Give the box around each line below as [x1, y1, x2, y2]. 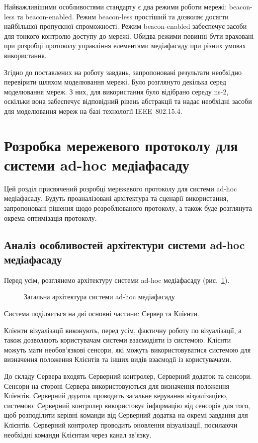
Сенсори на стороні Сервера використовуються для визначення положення [4, 380, 229, 391]
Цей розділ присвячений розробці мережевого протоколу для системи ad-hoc [4, 183, 237, 193]
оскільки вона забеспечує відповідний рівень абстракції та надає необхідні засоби [4, 96, 252, 106]
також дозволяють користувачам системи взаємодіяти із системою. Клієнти [4, 335, 231, 345]
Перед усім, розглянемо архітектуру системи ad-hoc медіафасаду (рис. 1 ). [4, 274, 230, 285]
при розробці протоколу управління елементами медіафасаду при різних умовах [4, 40, 246, 51]
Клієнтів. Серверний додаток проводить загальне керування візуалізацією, [4, 390, 228, 401]
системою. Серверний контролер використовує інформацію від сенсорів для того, [4, 400, 250, 410]
